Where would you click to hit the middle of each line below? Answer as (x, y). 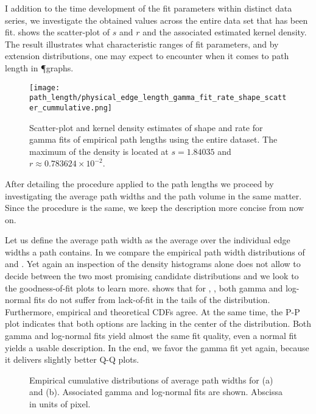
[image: (45, 87)
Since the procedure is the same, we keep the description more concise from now (155, 208)
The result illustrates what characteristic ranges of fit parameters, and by (142, 44)
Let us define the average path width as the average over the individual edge (148, 240)
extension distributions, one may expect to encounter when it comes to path (147, 56)
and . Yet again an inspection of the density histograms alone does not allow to (153, 264)
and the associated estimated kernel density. (225, 32)
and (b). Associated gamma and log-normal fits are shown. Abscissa (156, 392)
